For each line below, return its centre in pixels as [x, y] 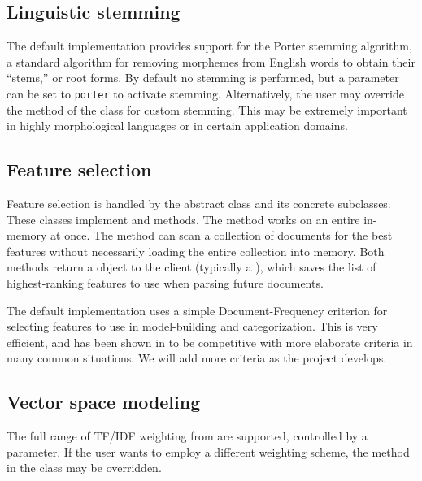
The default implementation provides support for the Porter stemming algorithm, [209, 46]
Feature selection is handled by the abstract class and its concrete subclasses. [199, 204]
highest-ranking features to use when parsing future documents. [165, 283]
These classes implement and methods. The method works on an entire [183, 219]
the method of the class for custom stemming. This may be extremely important [207, 109]
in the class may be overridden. [84, 468]
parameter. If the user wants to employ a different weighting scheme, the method [208, 451]
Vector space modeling [104, 402]
